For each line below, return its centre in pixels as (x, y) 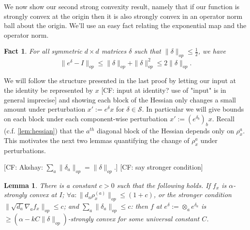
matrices (114, 51)
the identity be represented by (49, 90)
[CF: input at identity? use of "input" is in (164, 90)
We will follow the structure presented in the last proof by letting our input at (120, 80)
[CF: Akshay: (23, 166)
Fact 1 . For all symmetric (43, 51)
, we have (212, 51)
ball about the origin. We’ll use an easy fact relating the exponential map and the (125, 25)
